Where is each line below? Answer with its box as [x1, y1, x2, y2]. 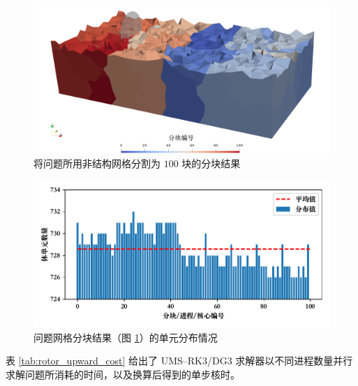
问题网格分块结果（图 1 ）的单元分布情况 [33, 330, 218, 344]
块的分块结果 [181, 155, 241, 170]
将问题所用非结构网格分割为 [33, 155, 161, 170]
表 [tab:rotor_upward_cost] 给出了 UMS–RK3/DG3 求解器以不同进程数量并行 [6, 353, 353, 368]
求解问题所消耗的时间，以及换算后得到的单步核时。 [6, 366, 240, 381]
